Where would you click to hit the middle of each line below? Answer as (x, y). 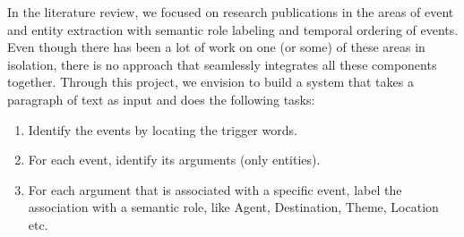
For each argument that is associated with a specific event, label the (215, 189)
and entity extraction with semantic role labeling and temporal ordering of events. (233, 29)
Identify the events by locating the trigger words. (163, 129)
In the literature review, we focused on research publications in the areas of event (231, 12)
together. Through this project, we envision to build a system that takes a (211, 82)
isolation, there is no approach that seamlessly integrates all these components (222, 64)
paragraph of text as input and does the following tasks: (161, 99)
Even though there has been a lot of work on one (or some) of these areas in (216, 47)
